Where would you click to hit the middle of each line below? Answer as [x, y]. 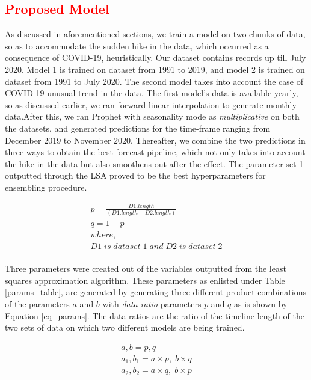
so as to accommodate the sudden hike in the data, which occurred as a [137, 45]
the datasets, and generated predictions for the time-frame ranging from [138, 128]
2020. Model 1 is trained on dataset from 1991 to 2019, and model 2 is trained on [155, 69]
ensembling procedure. [46, 187]
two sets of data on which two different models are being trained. [125, 327]
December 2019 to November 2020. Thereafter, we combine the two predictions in [155, 140]
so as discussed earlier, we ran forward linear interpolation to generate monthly [151, 104]
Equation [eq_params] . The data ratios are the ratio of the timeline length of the [155, 315]
